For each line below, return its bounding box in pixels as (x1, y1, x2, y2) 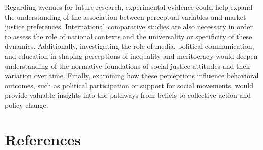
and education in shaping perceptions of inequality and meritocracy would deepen (5, 50, 258, 61)
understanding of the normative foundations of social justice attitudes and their (5, 60, 251, 71)
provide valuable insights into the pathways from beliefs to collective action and (5, 90, 251, 100)
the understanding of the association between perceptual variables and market (5, 11, 246, 22)
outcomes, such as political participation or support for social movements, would (5, 80, 253, 90)
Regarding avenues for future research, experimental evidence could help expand (5, 2, 253, 12)
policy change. (5, 99, 48, 110)
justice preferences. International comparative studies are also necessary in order (5, 21, 253, 32)
